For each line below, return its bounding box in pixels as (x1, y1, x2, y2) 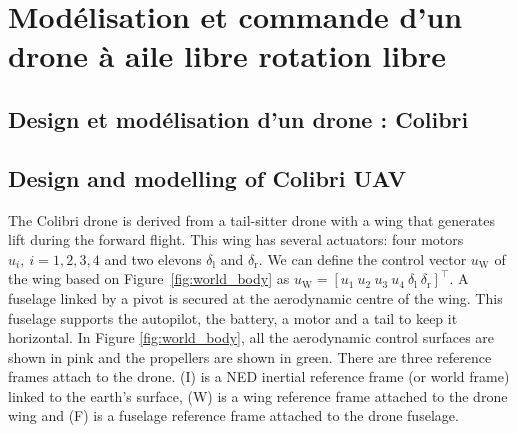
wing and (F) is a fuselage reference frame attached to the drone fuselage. (8, 405, 459, 426)
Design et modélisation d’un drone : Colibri (8, 103, 469, 134)
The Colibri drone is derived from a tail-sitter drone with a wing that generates (8, 209, 496, 230)
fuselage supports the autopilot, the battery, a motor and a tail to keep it (8, 307, 458, 328)
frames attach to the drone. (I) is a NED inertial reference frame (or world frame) (8, 366, 510, 387)
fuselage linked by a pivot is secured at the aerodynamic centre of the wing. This (8, 287, 503, 308)
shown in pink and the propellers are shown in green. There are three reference (8, 346, 492, 367)
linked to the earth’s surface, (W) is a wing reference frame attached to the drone (8, 385, 508, 406)
